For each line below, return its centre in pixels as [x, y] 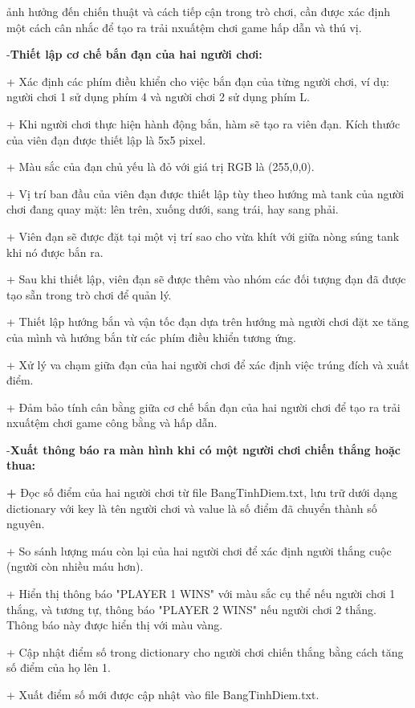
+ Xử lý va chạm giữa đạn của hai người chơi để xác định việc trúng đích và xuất [208, 364]
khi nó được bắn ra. [55, 252]
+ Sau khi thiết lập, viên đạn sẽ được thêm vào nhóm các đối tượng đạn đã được [206, 279]
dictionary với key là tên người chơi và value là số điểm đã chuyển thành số [192, 508]
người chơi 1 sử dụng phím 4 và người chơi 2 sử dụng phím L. [158, 97]
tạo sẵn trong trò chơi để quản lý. [89, 294]
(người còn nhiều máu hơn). [75, 566]
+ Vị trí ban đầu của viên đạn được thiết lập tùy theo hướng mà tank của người [205, 193]
